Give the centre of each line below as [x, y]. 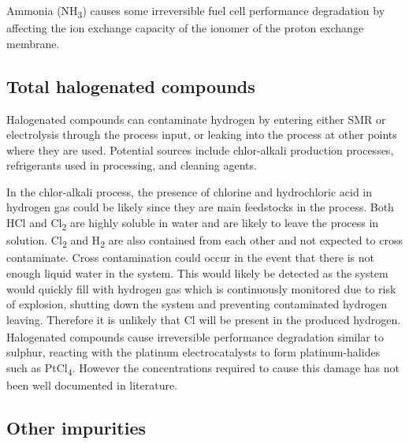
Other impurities [76, 428]
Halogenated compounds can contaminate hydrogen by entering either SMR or [196, 119]
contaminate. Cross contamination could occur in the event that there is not [190, 257]
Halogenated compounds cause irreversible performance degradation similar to [195, 336]
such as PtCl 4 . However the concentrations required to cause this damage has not [203, 369]
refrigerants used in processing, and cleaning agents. [132, 165]
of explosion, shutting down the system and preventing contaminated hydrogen [197, 304]
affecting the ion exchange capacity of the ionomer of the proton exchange [185, 28]
